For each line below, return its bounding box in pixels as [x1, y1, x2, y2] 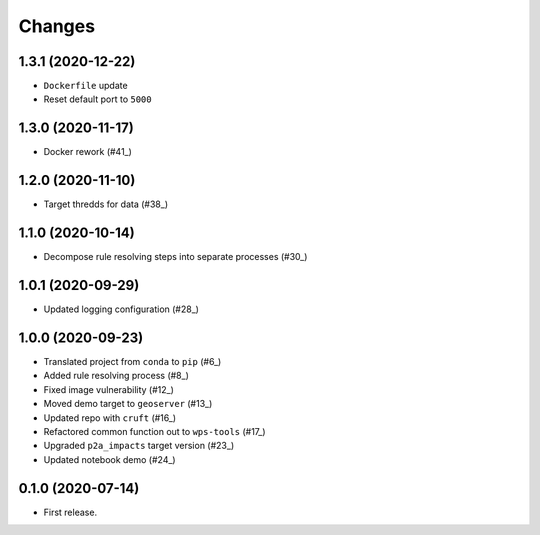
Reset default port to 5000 [43, 93, 152, 105]
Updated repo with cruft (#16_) [43, 411, 177, 424]
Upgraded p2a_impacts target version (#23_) [43, 440, 235, 452]
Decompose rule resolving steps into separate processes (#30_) [43, 251, 308, 263]
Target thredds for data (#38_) [43, 198, 169, 210]
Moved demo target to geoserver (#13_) [43, 398, 213, 410]
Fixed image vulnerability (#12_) [43, 383, 175, 395]
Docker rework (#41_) [43, 146, 132, 158]
